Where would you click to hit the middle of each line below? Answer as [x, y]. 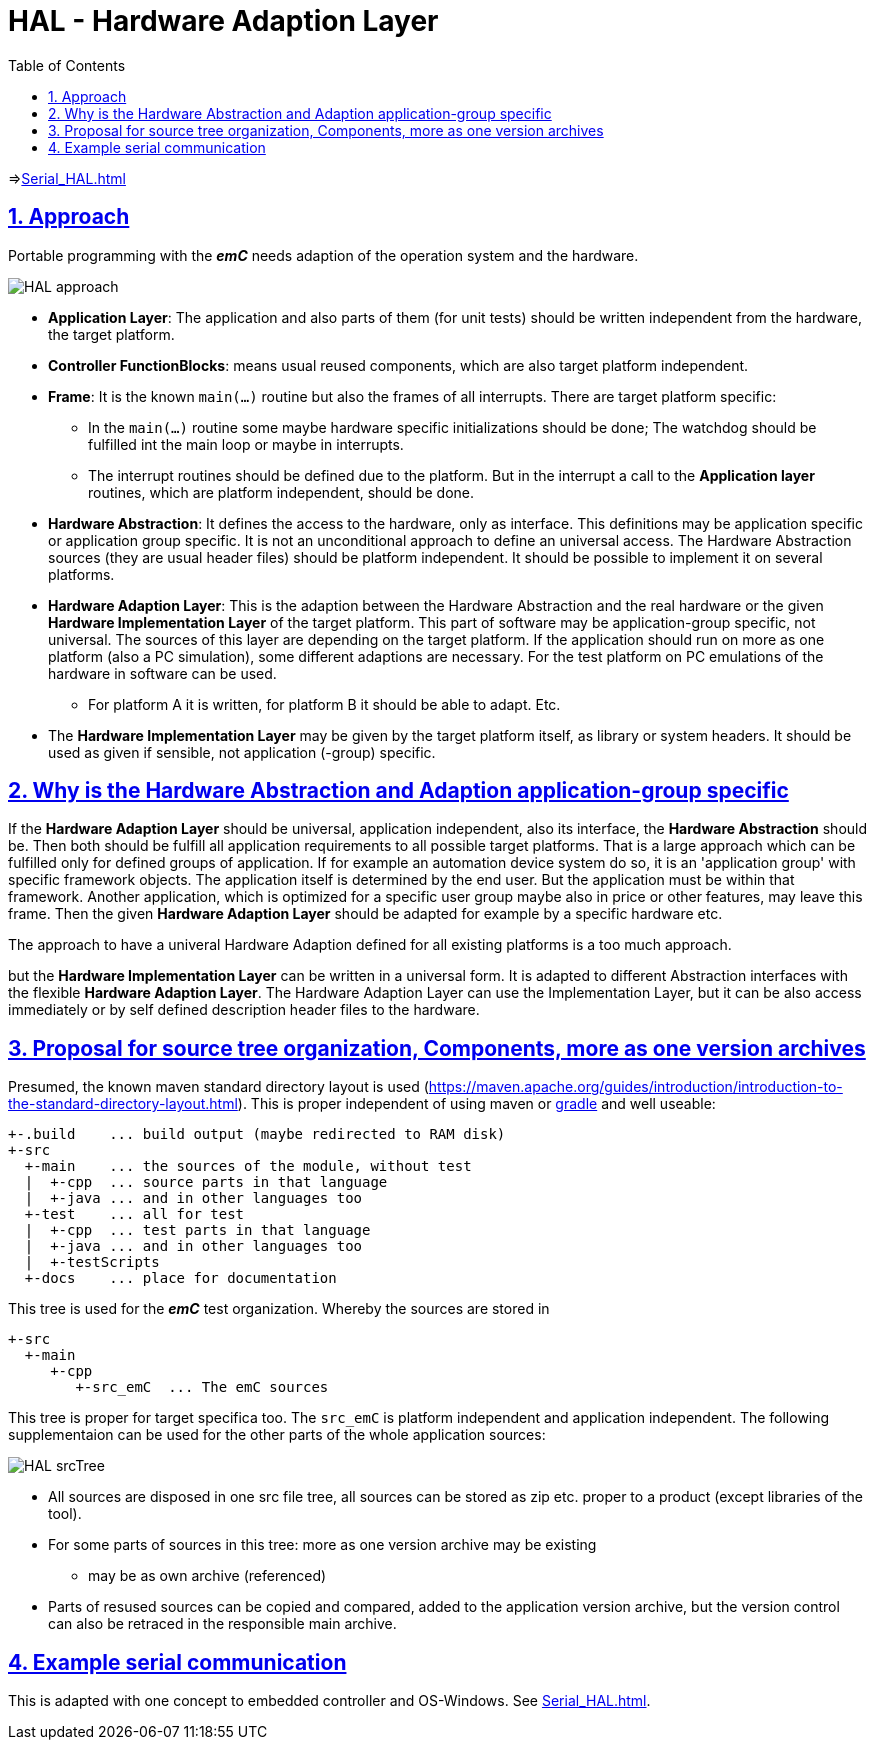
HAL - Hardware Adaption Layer [223, 21]
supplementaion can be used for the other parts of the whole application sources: [277, 1435]
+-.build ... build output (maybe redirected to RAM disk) [257, 1134]
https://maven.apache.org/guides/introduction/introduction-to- [635, 1087]
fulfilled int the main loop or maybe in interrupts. [246, 444]
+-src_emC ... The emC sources [202, 1387]
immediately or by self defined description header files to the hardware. [244, 1010]
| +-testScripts [92, 1262]
